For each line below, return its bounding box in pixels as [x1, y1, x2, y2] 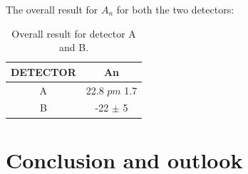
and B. [59, 40, 89, 55]
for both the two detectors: [116, 2, 234, 16]
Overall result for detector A [11, 26, 136, 40]
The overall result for [6, 2, 98, 16]
